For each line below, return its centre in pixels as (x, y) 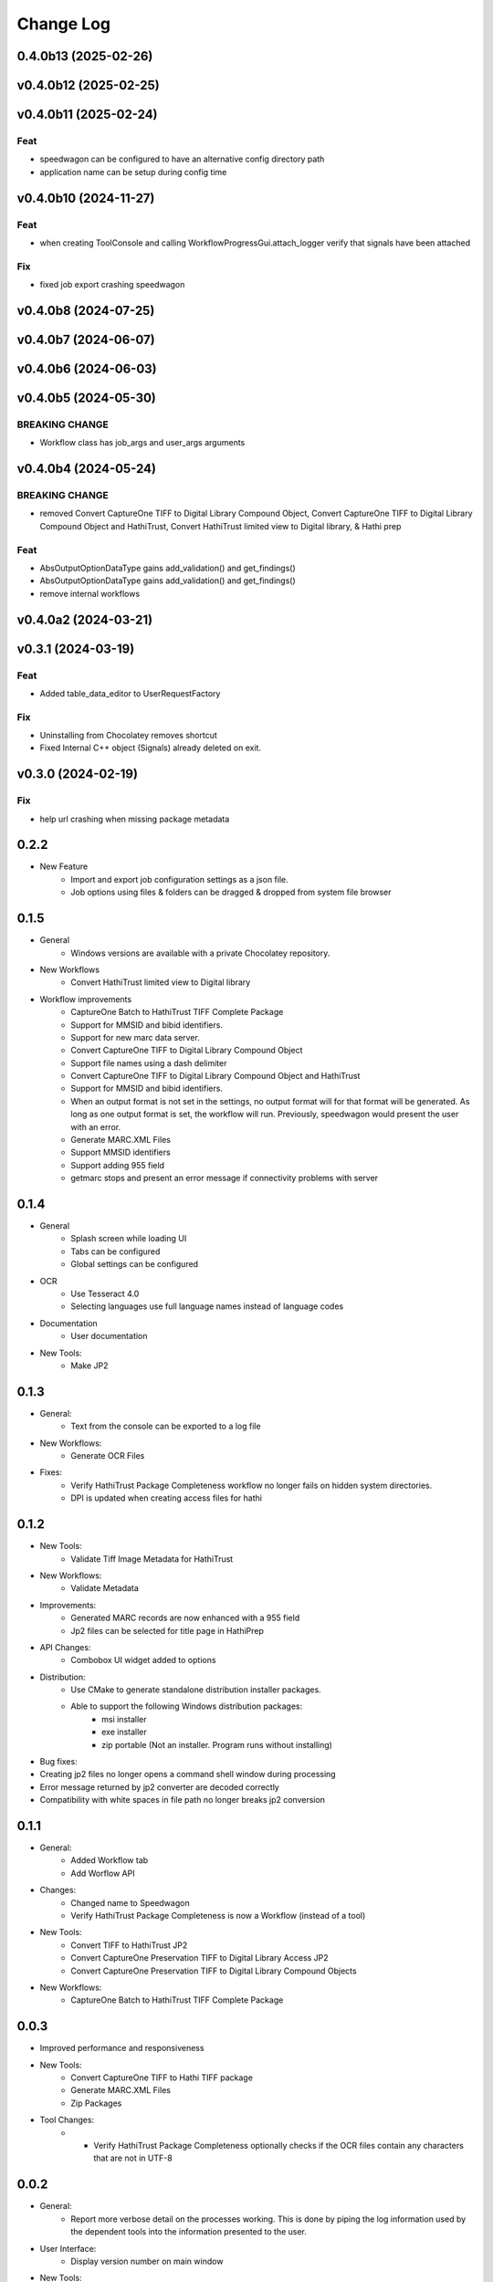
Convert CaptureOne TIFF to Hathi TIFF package (162, 2078)
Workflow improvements (86, 999)
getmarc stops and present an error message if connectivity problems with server (225, 1178)
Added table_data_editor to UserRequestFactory (130, 693)
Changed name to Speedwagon (131, 1902)
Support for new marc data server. (135, 1037)
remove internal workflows (90, 593)
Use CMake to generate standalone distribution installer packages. (196, 1690)
